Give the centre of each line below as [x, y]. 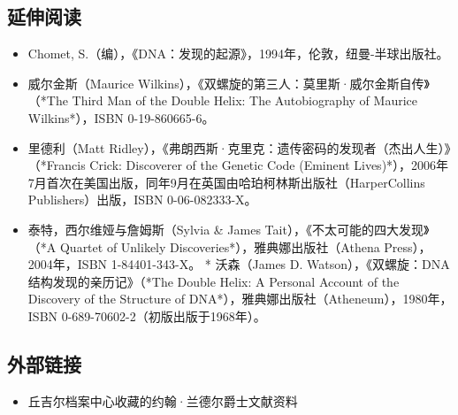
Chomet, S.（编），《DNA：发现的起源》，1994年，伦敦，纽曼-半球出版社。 [238, 54]
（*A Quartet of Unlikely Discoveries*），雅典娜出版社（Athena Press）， [229, 246]
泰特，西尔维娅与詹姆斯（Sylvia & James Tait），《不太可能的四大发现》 [229, 229]
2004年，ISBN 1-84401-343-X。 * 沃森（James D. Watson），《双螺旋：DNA [239, 264]
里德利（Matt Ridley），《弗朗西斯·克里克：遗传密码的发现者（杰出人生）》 [239, 147]
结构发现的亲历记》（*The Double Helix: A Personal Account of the [214, 281]
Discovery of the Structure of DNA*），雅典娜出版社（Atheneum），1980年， [240, 299]
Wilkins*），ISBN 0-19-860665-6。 [121, 117]
